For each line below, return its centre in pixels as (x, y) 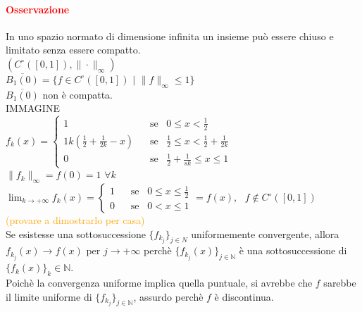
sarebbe (340, 283)
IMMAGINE (33, 108)
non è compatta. (78, 94)
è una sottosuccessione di (293, 250)
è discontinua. (244, 296)
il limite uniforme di (49, 296)
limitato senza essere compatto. (73, 50)
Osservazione (38, 9)
